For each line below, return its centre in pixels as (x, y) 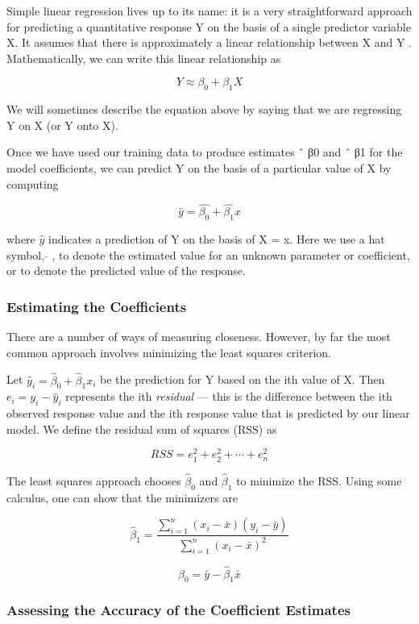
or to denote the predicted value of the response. (126, 270)
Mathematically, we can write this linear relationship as (144, 58)
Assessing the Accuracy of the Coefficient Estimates (178, 610)
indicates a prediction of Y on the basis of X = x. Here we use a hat (217, 239)
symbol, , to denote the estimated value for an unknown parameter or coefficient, (208, 254)
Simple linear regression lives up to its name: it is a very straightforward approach (209, 10)
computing (33, 183)
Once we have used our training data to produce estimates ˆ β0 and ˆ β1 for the (205, 152)
